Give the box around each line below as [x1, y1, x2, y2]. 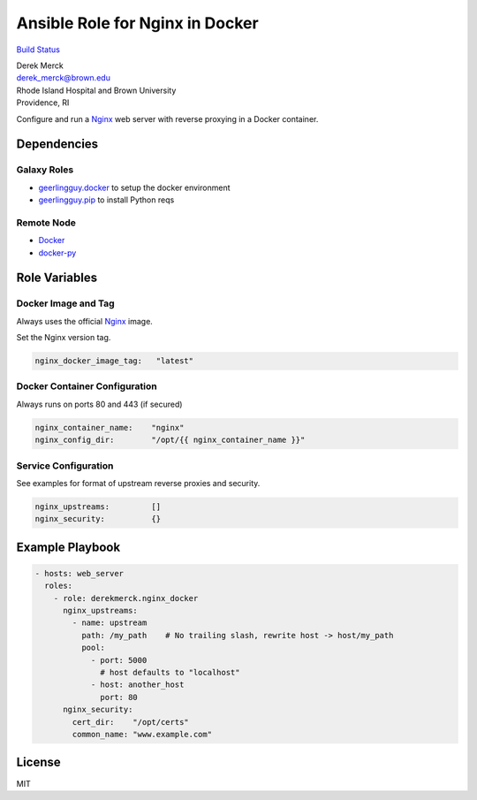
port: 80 [100, 692, 139, 702]
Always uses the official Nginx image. [16, 316, 154, 326]
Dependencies [16, 137, 99, 152]
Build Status [16, 44, 61, 55]
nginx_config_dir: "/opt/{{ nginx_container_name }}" [34, 435, 306, 446]
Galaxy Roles [16, 164, 74, 176]
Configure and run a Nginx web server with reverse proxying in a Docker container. [16, 113, 319, 124]
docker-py [38, 248, 77, 258]
